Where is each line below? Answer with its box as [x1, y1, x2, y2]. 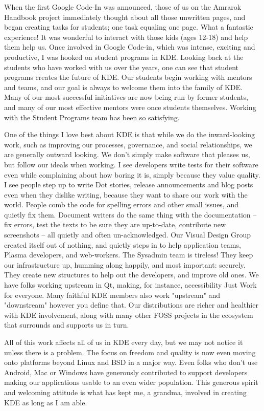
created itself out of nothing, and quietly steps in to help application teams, [4, 239, 241, 250]
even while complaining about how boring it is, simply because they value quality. [4, 169, 260, 180]
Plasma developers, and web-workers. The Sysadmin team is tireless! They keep [4, 249, 253, 260]
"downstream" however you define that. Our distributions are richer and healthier [4, 299, 258, 310]
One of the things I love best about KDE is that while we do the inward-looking [4, 129, 255, 140]
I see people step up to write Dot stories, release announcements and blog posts [4, 179, 253, 190]
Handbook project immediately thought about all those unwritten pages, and [4, 11, 246, 22]
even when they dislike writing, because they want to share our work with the [4, 189, 248, 200]
